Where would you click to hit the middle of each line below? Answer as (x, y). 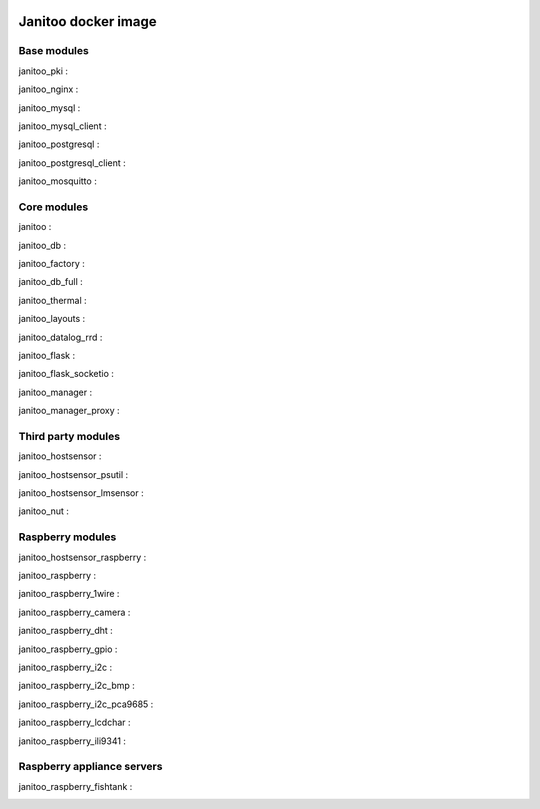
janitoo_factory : (51, 264)
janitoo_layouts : (52, 319)
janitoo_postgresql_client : (72, 162)
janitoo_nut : (44, 511)
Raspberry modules (67, 537)
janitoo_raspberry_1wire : (69, 594)
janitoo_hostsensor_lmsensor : (81, 493)
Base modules (53, 51)
